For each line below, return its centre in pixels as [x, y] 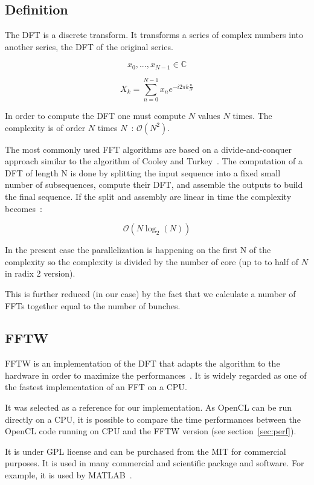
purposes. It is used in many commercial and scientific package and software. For [155, 463]
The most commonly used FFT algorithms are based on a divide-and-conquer [148, 149]
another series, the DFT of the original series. [89, 46]
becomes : [24, 208]
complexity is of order [45, 127]
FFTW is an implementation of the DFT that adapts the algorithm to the [143, 363]
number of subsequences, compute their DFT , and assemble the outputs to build [154, 185]
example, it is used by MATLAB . [69, 475]
